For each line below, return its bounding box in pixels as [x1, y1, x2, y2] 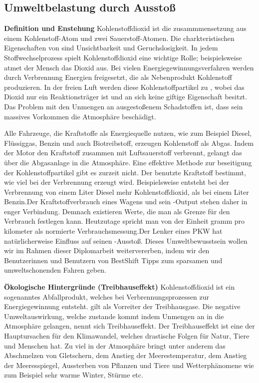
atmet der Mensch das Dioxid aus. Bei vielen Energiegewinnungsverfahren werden [4, 62, 254, 72]
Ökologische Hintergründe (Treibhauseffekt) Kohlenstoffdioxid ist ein [4, 282, 235, 292]
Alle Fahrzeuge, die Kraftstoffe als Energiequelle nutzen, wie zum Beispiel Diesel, [4, 128, 252, 138]
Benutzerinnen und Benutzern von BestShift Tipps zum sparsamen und [4, 255, 223, 265]
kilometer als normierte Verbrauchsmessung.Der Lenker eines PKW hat [4, 226, 223, 236]
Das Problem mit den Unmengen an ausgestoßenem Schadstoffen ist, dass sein [4, 101, 243, 111]
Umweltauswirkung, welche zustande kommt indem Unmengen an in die [4, 311, 224, 321]
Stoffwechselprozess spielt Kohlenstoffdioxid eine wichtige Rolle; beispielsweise [4, 52, 242, 62]
